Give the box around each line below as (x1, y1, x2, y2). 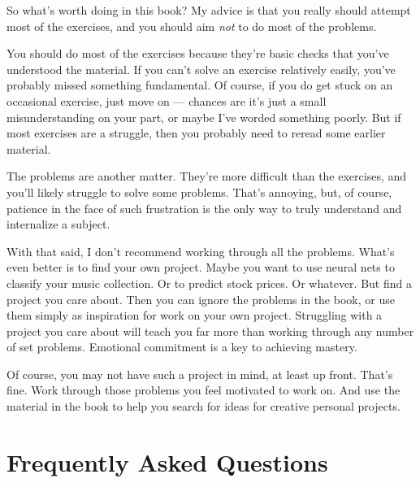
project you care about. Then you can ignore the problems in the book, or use (6, 290, 395, 307)
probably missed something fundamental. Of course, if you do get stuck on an (6, 76, 393, 94)
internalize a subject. (6, 215, 110, 233)
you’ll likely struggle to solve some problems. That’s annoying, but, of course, (6, 183, 392, 200)
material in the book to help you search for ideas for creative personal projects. (6, 398, 401, 415)
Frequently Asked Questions (6, 445, 328, 478)
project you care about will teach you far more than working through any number (6, 322, 414, 339)
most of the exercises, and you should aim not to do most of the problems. (6, 17, 377, 34)
